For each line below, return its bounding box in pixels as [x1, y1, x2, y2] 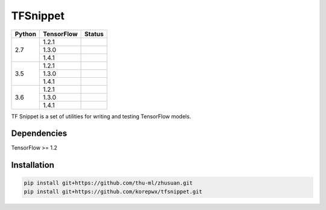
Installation [11, 160, 54, 170]
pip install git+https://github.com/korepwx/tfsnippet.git [24, 188, 202, 195]
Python [14, 30, 36, 38]
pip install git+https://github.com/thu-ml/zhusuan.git [24, 180, 193, 186]
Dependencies [11, 129, 68, 139]
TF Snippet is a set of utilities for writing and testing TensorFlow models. [11, 112, 191, 120]
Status [84, 30, 104, 38]
